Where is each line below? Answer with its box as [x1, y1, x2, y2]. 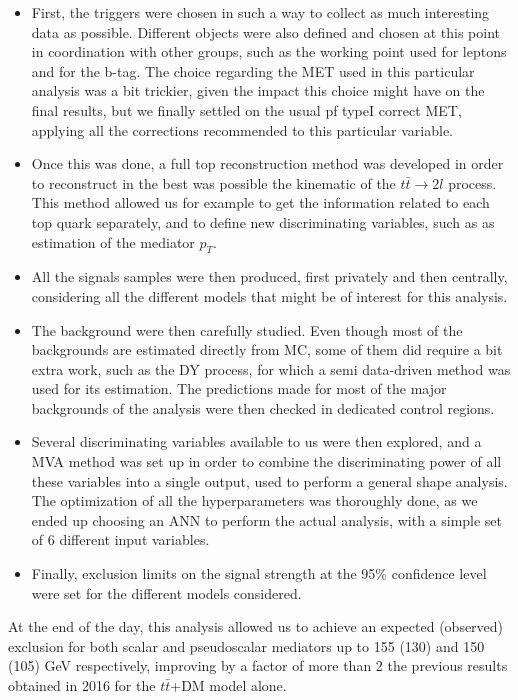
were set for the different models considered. [31, 582, 302, 603]
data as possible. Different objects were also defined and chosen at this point [31, 21, 501, 42]
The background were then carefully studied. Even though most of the [31, 319, 463, 340]
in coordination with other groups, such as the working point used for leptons [31, 41, 507, 62]
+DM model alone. [170, 675, 287, 696]
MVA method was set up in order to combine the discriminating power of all [31, 451, 502, 472]
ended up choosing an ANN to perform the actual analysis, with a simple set [31, 509, 503, 530]
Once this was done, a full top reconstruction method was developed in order [31, 153, 504, 174]
